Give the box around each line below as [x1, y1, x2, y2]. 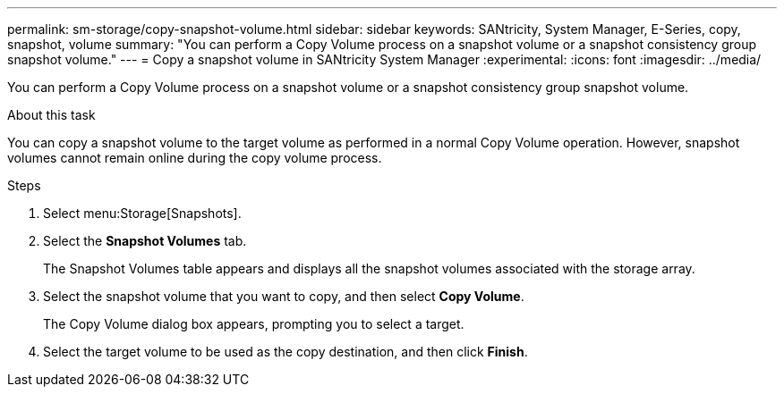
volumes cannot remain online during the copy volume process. [7, 150, 382, 165]
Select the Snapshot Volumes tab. [43, 233, 247, 248]
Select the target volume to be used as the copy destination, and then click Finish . [43, 344, 528, 359]
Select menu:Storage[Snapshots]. [43, 205, 242, 221]
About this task [7, 107, 96, 122]
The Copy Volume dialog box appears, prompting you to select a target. [43, 316, 464, 331]
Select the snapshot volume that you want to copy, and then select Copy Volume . [43, 289, 524, 304]
